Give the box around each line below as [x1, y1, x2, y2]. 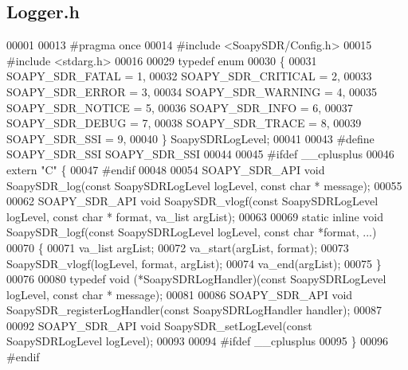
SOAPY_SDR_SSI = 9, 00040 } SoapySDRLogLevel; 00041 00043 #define [6, 130, 375, 146]
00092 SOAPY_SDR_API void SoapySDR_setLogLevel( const [6, 317, 312, 333]
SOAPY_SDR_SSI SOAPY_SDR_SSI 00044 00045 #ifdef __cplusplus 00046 [6, 146, 394, 162]
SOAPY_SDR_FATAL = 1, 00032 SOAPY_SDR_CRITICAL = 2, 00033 [6, 68, 372, 84]
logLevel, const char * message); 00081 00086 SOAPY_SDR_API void [6, 286, 353, 302]
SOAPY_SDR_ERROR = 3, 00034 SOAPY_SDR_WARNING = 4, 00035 [6, 83, 378, 99]
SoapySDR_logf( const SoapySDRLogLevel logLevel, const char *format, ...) [6, 224, 377, 240]
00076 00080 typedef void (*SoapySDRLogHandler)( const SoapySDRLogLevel [6, 271, 386, 287]
